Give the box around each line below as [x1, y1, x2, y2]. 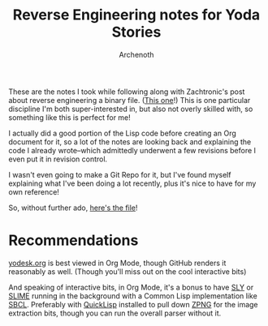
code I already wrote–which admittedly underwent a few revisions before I [8, 145, 257, 155]
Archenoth [119, 49, 154, 59]
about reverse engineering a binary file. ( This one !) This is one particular [8, 95, 251, 105]
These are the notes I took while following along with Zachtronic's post [8, 87, 245, 97]
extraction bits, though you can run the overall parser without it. [8, 308, 222, 318]
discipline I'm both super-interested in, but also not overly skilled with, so [8, 104, 253, 114]
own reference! [8, 187, 59, 196]
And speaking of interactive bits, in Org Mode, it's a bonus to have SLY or [8, 282, 254, 292]
